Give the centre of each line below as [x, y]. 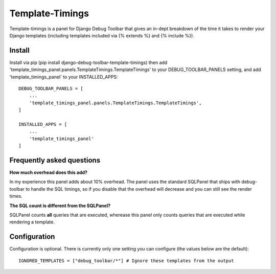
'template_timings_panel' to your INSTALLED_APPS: [64, 77]
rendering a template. [32, 222]
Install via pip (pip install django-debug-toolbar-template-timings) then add [88, 62]
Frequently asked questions [55, 160]
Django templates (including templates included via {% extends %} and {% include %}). [102, 35]
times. [16, 196]
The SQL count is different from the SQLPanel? [60, 205]
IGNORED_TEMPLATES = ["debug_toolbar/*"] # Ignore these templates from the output [126, 260]
